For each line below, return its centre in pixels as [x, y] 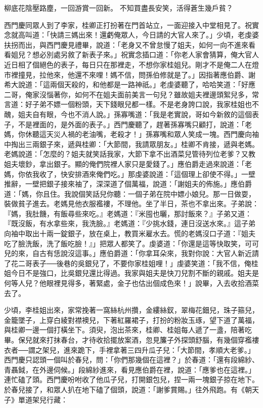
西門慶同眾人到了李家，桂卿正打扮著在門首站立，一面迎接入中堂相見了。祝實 [131, 25]
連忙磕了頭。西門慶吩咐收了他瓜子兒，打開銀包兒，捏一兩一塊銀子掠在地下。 [131, 379]
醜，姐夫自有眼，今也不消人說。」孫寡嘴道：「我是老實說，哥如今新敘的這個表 [131, 114]
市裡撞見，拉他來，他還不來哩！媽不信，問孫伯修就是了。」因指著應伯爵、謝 [130, 74]
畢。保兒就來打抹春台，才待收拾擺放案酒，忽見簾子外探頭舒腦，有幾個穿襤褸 [131, 340]
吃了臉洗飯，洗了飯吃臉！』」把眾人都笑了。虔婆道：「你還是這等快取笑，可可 [131, 243]
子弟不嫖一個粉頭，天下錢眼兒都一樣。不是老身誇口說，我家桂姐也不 [145, 104]
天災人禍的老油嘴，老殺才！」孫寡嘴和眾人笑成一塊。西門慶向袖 [152, 134]
